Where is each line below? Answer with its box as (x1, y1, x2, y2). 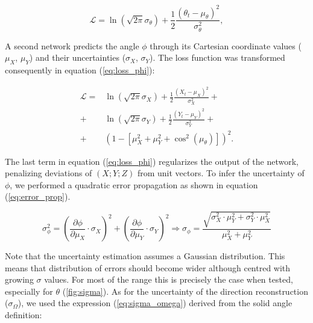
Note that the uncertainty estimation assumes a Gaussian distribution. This (5, 250, 285, 262)
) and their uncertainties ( (29, 51, 126, 64)
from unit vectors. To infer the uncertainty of (137, 167, 305, 179)
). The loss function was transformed (150, 51, 285, 64)
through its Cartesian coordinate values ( (150, 39, 302, 52)
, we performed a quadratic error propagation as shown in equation (10, 178, 258, 191)
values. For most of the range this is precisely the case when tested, (44, 273, 293, 286)
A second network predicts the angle (5, 39, 139, 52)
